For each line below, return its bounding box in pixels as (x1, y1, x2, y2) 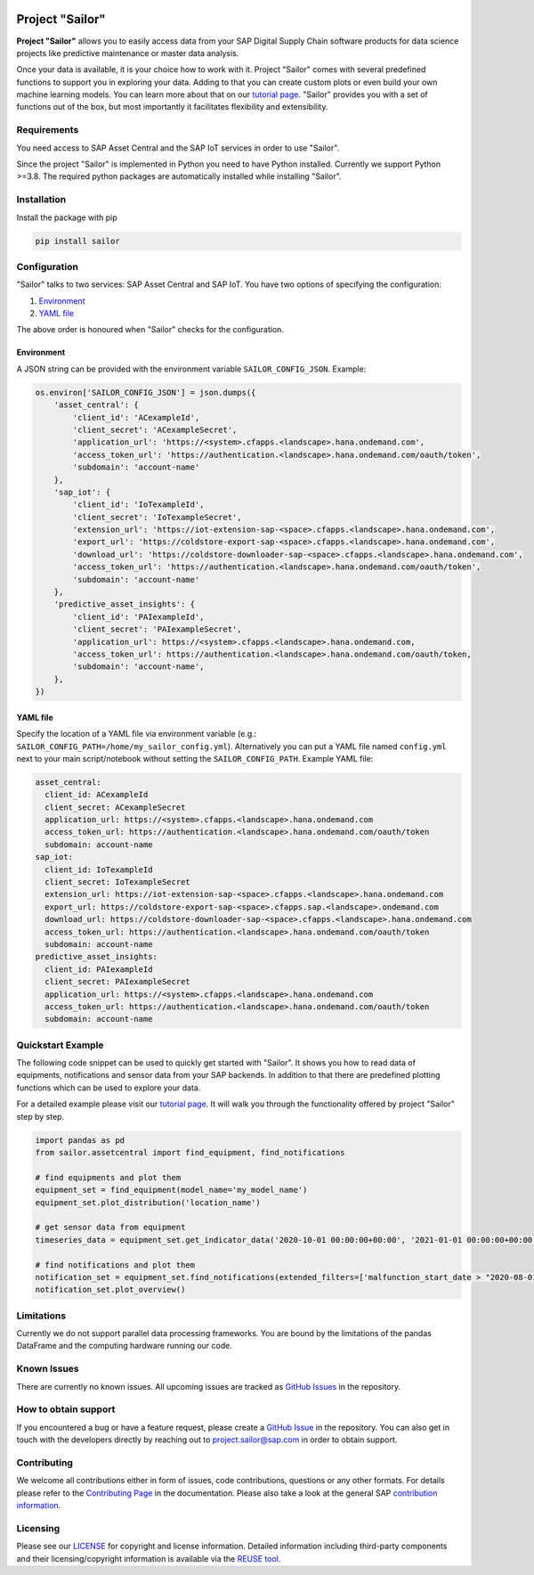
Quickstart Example (16, 1039, 104, 1051)
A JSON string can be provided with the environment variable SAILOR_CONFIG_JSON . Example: (16, 363, 367, 374)
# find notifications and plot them (35, 1260, 196, 1269)
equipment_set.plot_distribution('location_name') (35, 1197, 262, 1207)
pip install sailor (35, 236, 120, 246)
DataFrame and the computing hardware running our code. (16, 1341, 233, 1351)
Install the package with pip (16, 212, 117, 223)
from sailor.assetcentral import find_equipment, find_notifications (35, 1147, 345, 1158)
